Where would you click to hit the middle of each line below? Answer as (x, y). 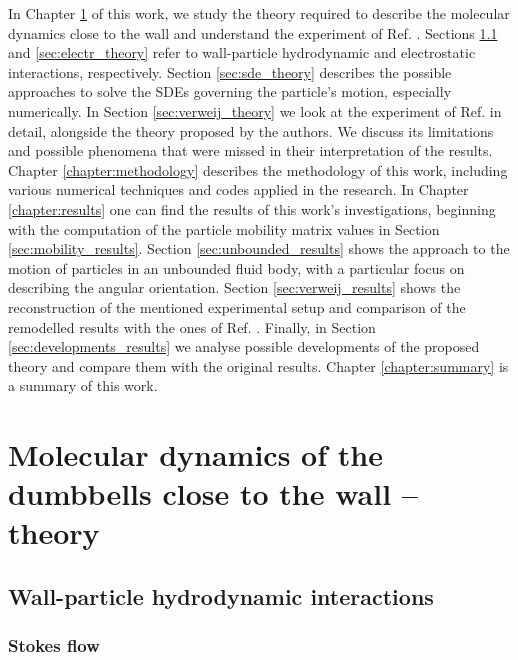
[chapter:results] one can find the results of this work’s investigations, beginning (252, 208)
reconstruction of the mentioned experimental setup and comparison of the (237, 306)
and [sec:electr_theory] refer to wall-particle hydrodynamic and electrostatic (242, 52)
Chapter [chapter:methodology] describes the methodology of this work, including (258, 169)
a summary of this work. (83, 385)
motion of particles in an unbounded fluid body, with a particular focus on (236, 267)
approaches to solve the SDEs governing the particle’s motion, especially (230, 91)
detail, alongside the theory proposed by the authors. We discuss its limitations (251, 130)
